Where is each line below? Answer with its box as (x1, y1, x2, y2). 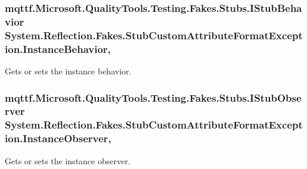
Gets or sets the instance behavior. (5, 64, 132, 77)
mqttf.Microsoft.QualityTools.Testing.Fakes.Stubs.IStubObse (5, 90, 302, 105)
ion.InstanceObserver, (5, 131, 111, 146)
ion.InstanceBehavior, (5, 41, 111, 56)
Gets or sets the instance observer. (5, 154, 131, 167)
